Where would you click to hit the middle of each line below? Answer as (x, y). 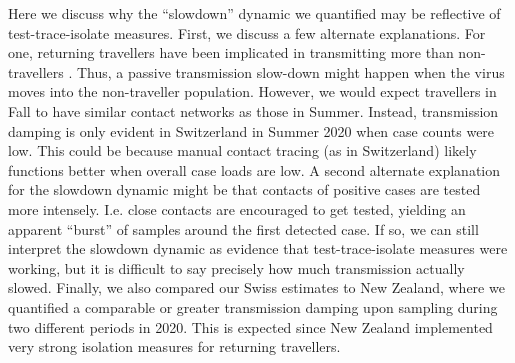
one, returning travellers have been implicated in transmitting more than (231, 52)
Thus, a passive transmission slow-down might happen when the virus (290, 71)
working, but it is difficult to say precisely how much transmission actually (236, 267)
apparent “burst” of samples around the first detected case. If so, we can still (243, 228)
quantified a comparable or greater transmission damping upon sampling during (253, 306)
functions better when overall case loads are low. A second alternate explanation (254, 169)
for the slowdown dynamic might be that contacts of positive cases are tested (244, 189)
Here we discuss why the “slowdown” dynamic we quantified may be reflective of (254, 13)
